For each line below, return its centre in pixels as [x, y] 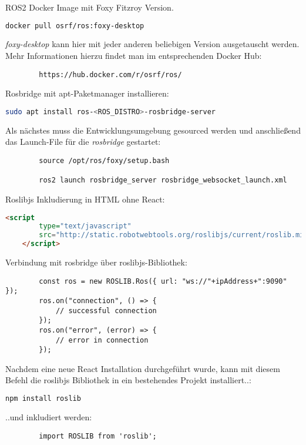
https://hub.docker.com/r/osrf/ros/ [110, 74]
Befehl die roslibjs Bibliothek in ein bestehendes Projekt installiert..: [128, 380]
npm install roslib [43, 399]
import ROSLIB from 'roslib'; [98, 436]
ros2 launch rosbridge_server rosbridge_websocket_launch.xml [163, 180]
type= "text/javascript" [85, 226]
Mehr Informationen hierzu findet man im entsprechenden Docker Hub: [134, 56]
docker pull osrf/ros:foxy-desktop [75, 26]
